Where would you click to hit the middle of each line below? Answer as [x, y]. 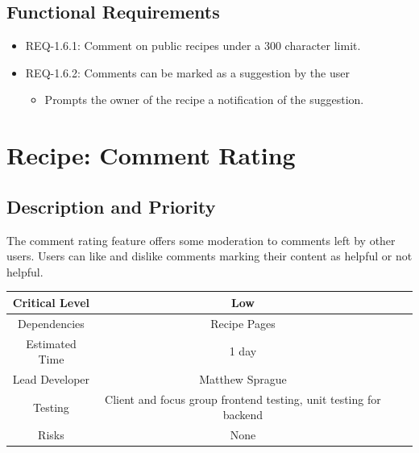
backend [243, 415]
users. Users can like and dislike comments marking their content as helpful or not [209, 256]
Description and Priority [111, 206]
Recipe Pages [243, 323]
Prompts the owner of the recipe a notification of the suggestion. [204, 100]
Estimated [51, 343]
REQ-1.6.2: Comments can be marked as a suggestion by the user [187, 72]
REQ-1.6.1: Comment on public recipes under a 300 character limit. [193, 46]
